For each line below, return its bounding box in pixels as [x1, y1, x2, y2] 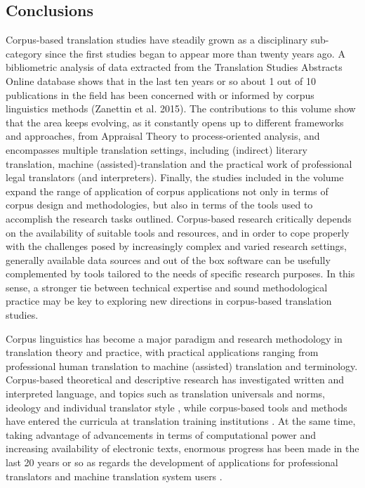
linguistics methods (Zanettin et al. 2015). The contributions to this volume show [6, 101, 356, 116]
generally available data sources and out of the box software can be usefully [6, 252, 331, 267]
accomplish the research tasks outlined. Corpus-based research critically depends [6, 211, 352, 225]
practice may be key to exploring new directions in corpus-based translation [6, 294, 332, 308]
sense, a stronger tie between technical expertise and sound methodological [6, 279, 328, 294]
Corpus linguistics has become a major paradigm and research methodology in [6, 331, 343, 345]
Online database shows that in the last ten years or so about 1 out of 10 [6, 73, 316, 88]
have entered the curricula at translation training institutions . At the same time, [6, 414, 356, 428]
